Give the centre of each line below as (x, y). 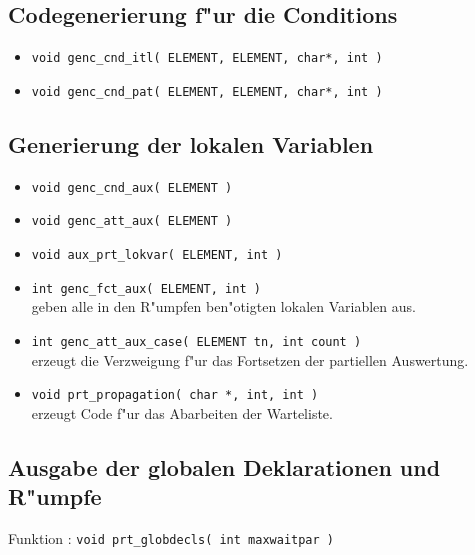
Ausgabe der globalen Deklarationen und (224, 466)
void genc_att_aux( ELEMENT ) (132, 221)
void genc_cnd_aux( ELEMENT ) (132, 187)
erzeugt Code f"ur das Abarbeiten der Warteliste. (182, 412)
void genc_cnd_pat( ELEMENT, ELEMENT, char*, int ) (207, 91)
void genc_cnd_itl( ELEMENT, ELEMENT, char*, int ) (207, 58)
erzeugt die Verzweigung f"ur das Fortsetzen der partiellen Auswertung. (250, 359)
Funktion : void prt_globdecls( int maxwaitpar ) (171, 538)
